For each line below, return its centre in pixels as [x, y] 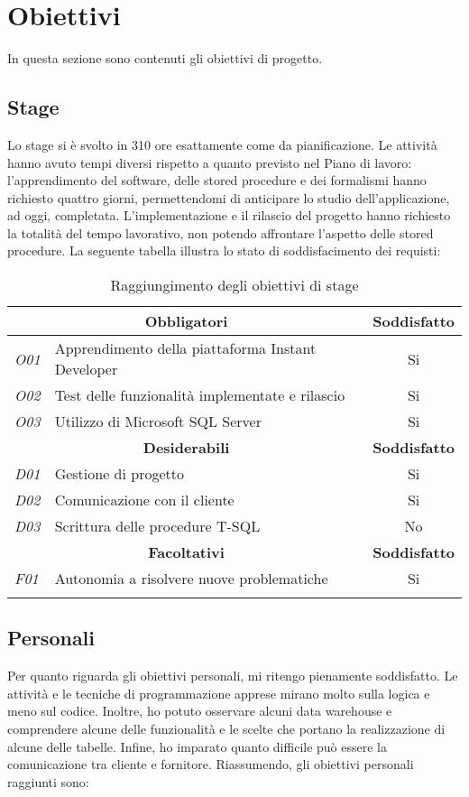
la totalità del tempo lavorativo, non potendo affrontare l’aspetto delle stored [221, 232]
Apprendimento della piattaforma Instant [185, 348]
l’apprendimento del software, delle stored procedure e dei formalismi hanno [217, 180]
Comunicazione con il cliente [144, 500]
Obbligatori [186, 321]
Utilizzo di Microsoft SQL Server [158, 422]
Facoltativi [186, 552]
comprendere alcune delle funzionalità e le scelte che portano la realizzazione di [226, 729]
